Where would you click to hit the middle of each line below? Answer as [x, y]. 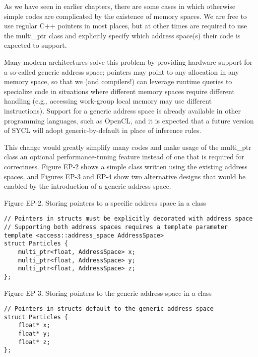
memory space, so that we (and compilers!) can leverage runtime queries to [118, 81]
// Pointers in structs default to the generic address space [109, 309]
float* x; [34, 325]
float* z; [34, 342]
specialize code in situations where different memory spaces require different [119, 91]
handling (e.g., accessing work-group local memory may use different [108, 101]
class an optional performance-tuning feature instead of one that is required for [124, 157]
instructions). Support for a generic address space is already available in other [123, 110]
